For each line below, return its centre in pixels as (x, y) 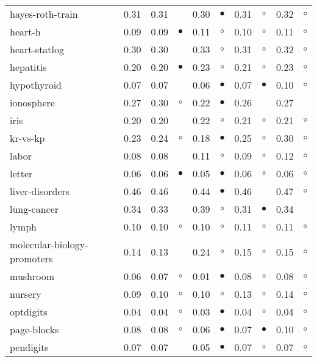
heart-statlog (37, 49)
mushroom (32, 276)
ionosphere (32, 102)
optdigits (29, 312)
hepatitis (28, 67)
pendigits (29, 347)
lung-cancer (34, 209)
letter (21, 173)
